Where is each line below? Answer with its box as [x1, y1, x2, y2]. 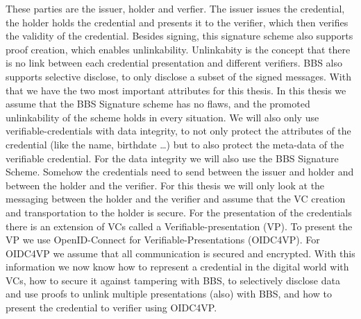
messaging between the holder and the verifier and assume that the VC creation [6, 191, 346, 206]
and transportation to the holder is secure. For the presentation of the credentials [6, 205, 352, 219]
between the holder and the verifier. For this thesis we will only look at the [6, 178, 325, 192]
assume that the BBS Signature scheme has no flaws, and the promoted [6, 96, 310, 111]
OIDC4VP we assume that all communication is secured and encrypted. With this [6, 245, 355, 260]
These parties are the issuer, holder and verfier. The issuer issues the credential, [6, 1, 345, 15]
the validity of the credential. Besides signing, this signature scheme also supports [6, 28, 353, 43]
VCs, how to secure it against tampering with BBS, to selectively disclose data [6, 273, 340, 287]
